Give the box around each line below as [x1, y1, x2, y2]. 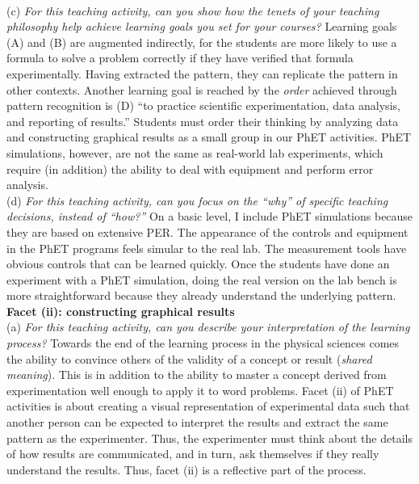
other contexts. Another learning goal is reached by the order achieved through [6, 81, 397, 98]
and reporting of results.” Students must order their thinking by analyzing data [6, 112, 399, 129]
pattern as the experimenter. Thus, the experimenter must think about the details [6, 429, 413, 446]
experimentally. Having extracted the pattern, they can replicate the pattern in [6, 65, 398, 82]
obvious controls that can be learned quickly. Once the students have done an [6, 255, 390, 272]
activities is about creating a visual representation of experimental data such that [6, 398, 410, 415]
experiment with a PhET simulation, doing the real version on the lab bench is [6, 271, 397, 288]
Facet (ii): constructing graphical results [6, 302, 235, 319]
